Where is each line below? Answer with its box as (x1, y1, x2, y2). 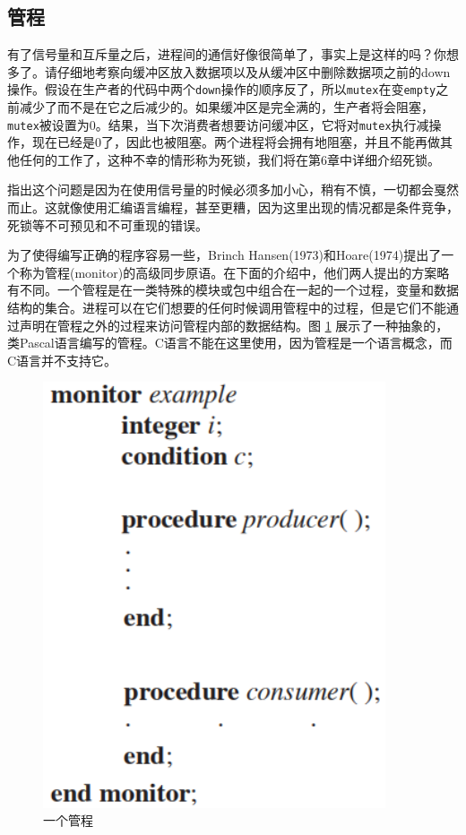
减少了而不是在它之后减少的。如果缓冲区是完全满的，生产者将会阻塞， (19, 98, 434, 116)
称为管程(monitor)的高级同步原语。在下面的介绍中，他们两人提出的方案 (19, 263, 437, 281)
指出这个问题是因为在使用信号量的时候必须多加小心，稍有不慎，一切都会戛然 (7, 180, 459, 199)
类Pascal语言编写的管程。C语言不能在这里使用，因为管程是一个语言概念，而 (7, 333, 453, 352)
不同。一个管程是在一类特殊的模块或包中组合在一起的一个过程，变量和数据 (19, 280, 459, 299)
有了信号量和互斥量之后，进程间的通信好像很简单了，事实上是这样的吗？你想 (7, 45, 459, 64)
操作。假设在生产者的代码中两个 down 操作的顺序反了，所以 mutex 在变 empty (7, 80, 436, 99)
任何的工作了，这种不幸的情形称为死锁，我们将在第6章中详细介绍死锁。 (19, 150, 440, 168)
